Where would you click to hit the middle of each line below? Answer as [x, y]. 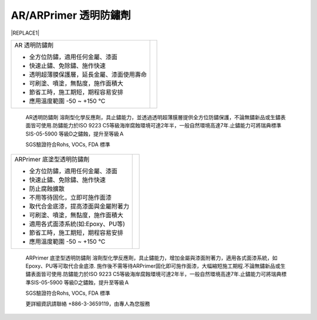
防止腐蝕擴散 [47, 188]
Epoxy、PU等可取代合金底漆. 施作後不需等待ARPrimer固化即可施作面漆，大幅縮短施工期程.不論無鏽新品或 [153, 266]
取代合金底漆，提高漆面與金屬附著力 [79, 206]
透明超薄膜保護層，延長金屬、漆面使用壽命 [88, 75]
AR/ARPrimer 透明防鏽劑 [71, 15]
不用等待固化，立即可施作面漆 [70, 197]
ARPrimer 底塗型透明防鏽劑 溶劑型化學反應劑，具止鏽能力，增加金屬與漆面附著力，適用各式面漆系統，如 [151, 258]
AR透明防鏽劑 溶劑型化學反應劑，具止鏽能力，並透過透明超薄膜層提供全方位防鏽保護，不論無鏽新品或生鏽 [153, 117]
